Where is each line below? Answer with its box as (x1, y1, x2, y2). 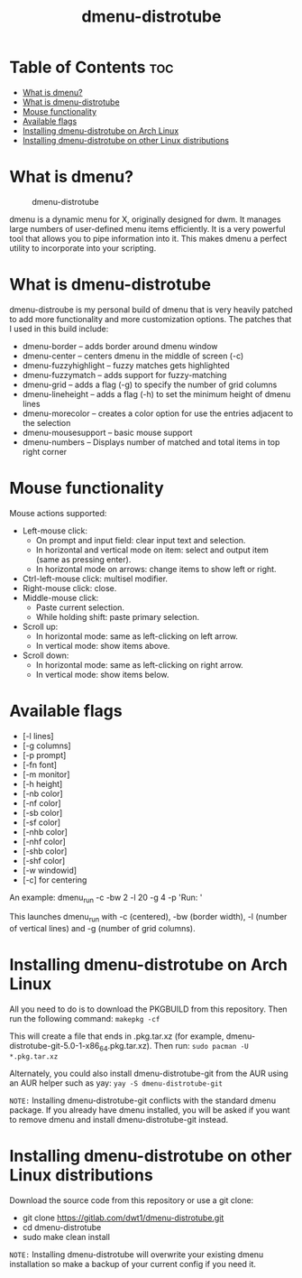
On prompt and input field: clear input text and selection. (35, 534, 246, 545)
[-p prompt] (22, 749, 67, 760)
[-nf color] (22, 797, 61, 809)
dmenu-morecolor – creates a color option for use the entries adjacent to (22, 408, 294, 419)
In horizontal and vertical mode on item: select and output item (35, 544, 269, 555)
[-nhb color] (22, 826, 68, 837)
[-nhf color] (22, 836, 66, 847)
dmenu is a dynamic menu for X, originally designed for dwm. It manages (9, 214, 281, 225)
